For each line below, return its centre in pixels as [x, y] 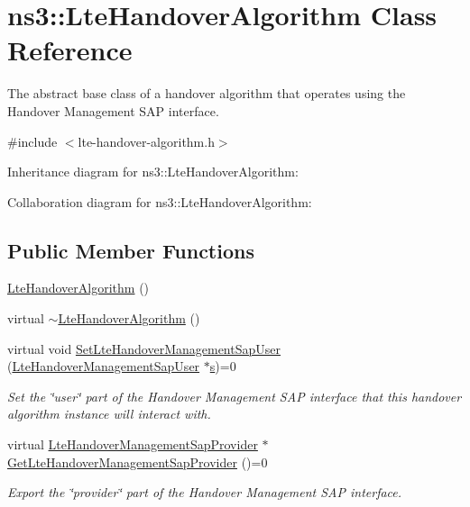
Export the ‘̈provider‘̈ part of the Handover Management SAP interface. [205, 492]
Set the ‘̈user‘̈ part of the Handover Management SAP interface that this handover [235, 396]
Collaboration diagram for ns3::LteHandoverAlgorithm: [160, 201]
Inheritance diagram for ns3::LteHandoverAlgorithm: [153, 172]
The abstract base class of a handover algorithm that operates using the [207, 93]
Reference [70, 50]
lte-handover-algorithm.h [146, 141]
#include [32, 141]
